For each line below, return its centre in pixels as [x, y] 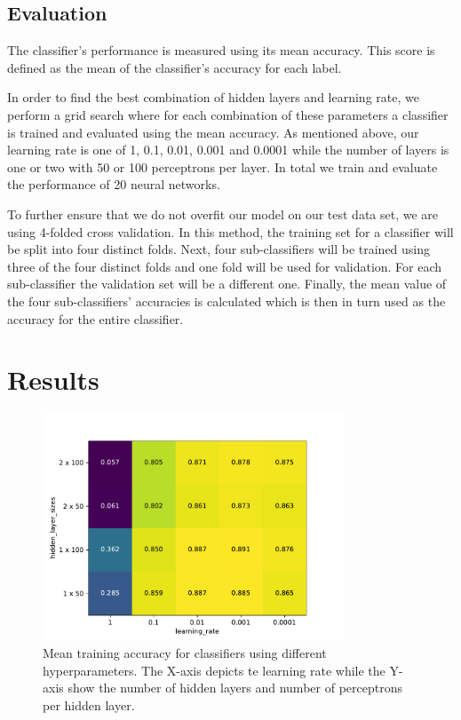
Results [53, 380]
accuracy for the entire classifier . [95, 318]
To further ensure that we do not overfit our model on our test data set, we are [223, 214]
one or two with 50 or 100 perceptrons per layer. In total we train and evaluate [223, 166]
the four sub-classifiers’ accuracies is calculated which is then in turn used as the [227, 301]
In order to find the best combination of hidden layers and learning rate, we [213, 97]
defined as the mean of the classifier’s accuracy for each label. [175, 67]
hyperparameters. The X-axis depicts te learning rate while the [214, 670]
